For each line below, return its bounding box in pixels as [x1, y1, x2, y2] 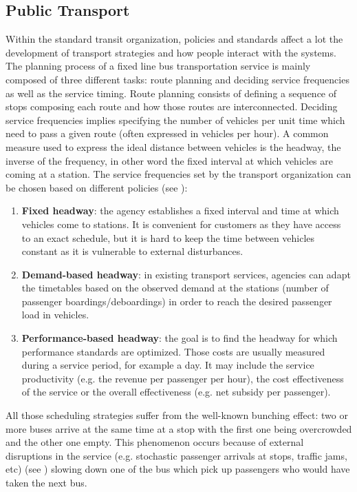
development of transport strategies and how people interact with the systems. [6, 45, 336, 59]
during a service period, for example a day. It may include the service [21, 358, 314, 372]
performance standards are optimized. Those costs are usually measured [21, 344, 325, 358]
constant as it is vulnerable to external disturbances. [21, 244, 244, 258]
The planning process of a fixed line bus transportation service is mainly [6, 59, 311, 73]
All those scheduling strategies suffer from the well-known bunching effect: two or [6, 408, 348, 422]
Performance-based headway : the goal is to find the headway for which [21, 331, 338, 345]
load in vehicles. [21, 307, 89, 322]
